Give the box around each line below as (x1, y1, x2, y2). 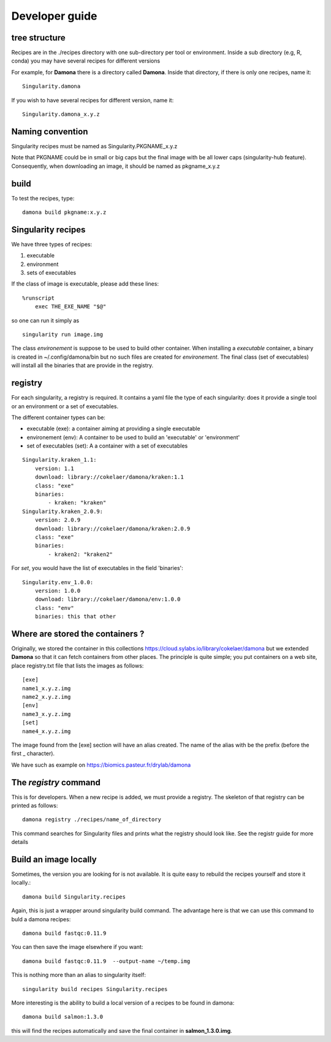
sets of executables (26, 269, 77, 276)
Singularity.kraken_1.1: (22, 457, 97, 463)
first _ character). (11, 750, 55, 757)
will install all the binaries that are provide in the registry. (11, 362, 154, 369)
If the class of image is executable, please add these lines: (11, 280, 159, 287)
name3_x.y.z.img (22, 710, 71, 717)
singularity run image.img (22, 331, 104, 338)
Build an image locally (11, 854, 97, 864)
